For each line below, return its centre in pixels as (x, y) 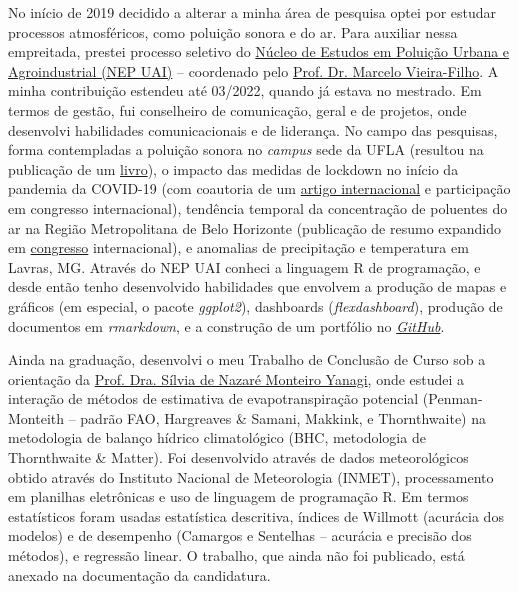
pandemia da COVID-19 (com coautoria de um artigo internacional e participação (259, 188)
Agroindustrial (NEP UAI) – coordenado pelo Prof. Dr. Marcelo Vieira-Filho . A (253, 70)
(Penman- (452, 398)
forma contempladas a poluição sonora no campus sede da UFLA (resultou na (246, 149)
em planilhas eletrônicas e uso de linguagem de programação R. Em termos (238, 496)
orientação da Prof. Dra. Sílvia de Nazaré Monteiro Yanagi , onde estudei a (236, 378)
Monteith (36, 417)
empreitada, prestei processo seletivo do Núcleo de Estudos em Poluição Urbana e (259, 51)
